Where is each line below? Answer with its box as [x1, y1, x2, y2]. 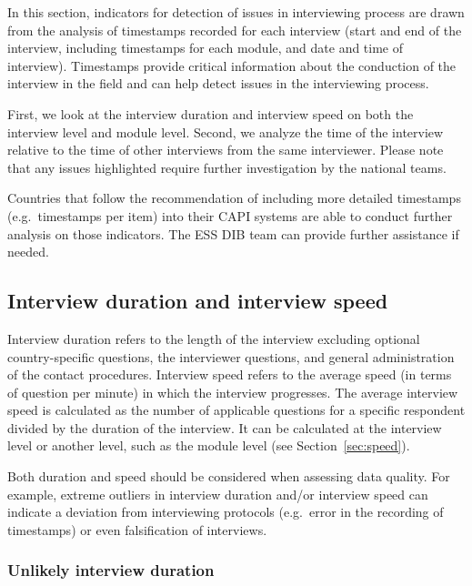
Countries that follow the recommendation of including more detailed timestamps [7, 188, 461, 207]
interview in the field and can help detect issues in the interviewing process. [7, 74, 429, 93]
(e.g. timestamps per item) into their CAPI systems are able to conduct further [7, 206, 453, 225]
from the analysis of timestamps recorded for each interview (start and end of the [7, 20, 462, 39]
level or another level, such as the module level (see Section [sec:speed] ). [7, 436, 410, 455]
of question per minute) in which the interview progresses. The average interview [7, 382, 458, 401]
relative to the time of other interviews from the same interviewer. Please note [7, 140, 444, 159]
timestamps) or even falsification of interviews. [7, 520, 267, 539]
